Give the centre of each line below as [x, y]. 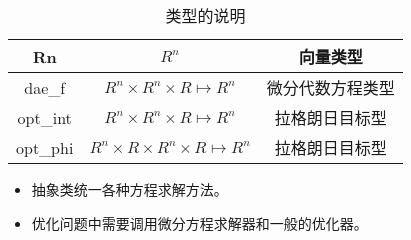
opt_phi [45, 147]
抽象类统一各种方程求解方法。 [129, 189]
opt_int [44, 117]
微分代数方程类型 [330, 87]
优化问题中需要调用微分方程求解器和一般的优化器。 [199, 222]
